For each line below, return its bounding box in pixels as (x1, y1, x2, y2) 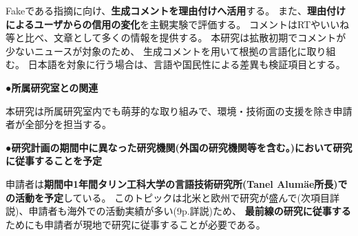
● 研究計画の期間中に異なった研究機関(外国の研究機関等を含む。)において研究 (6, 140, 352, 154)
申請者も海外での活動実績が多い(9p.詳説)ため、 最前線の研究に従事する (28, 204, 351, 218)
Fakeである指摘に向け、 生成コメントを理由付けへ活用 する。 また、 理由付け (6, 3, 346, 17)
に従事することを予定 (6, 153, 102, 168)
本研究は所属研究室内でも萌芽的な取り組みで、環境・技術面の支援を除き (6, 103, 333, 118)
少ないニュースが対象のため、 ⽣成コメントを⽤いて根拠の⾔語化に (6, 43, 307, 58)
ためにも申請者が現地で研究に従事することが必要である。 (6, 217, 266, 231)
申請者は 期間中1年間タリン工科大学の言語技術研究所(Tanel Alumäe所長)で (6, 176, 348, 191)
